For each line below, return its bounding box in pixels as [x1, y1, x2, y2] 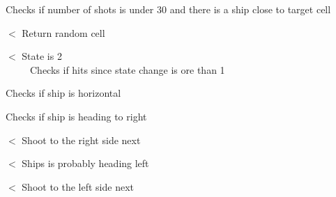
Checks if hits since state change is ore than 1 [29, 62, 225, 77]
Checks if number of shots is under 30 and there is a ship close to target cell [6, 2, 331, 16]
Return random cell [22, 25, 105, 40]
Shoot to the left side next [22, 179, 135, 194]
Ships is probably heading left [22, 156, 149, 171]
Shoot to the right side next [22, 132, 141, 147]
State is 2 [22, 49, 62, 63]
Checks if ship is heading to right [6, 109, 147, 123]
